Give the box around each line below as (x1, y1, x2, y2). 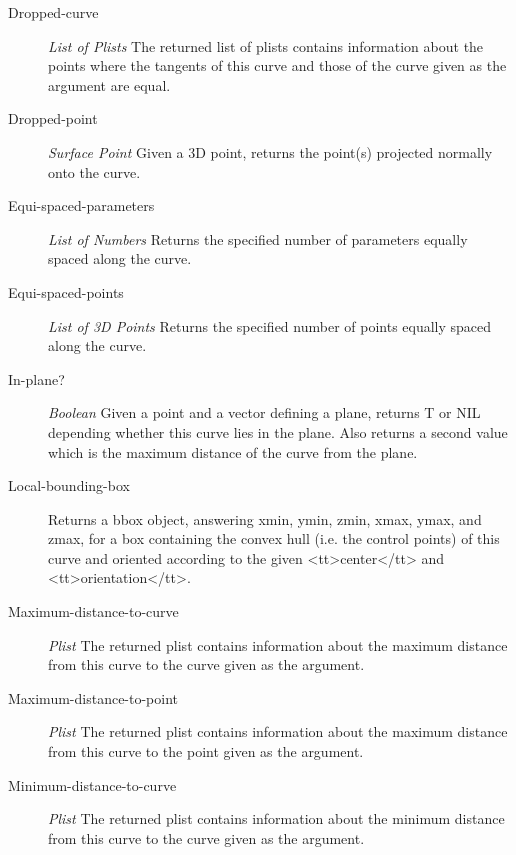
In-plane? (8, 368, 65, 389)
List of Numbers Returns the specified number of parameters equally (48, 228, 468, 249)
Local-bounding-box (8, 475, 130, 496)
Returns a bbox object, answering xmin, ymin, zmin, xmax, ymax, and (48, 508, 482, 529)
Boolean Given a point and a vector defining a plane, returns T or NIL (48, 402, 481, 423)
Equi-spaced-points (8, 281, 124, 302)
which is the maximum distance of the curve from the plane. (48, 441, 418, 462)
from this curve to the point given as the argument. (48, 741, 364, 762)
